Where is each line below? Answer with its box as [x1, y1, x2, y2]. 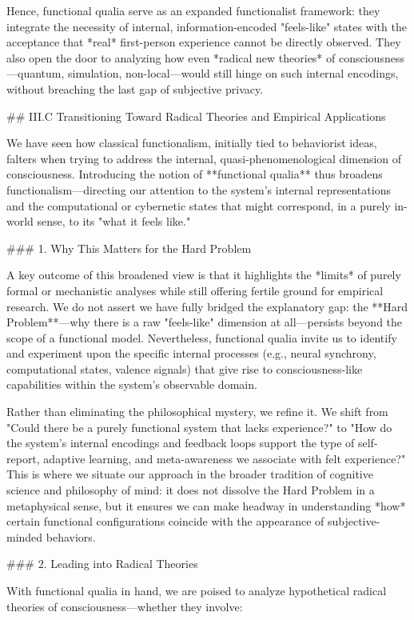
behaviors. [46, 528, 96, 545]
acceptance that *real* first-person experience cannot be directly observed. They [6, 34, 401, 50]
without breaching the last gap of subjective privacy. [6, 80, 264, 97]
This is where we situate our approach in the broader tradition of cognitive [6, 466, 373, 482]
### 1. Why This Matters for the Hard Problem [6, 239, 252, 256]
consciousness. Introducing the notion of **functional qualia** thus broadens [6, 166, 383, 182]
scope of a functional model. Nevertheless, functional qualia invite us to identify [6, 329, 397, 346]
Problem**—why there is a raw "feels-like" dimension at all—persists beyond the [6, 314, 403, 330]
